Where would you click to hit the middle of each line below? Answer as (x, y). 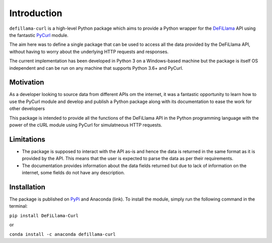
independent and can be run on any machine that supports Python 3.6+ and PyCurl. (96, 68)
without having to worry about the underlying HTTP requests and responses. (89, 52)
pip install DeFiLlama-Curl (44, 215)
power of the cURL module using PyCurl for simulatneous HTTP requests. (86, 125)
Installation (27, 187)
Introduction (36, 13)
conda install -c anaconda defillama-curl (62, 234)
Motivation (27, 83)
